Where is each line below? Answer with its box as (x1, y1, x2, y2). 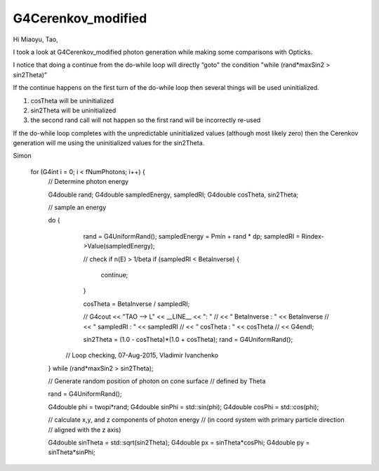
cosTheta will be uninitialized (30, 96, 114, 105)
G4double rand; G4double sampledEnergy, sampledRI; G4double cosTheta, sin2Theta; (48, 190, 299, 199)
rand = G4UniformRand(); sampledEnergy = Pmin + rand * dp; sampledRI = (83, 232, 300, 240)
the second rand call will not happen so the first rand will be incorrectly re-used (30, 116, 261, 124)
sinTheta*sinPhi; (48, 448, 95, 456)
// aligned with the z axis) (48, 425, 121, 434)
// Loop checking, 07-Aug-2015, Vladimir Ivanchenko (65, 351, 219, 359)
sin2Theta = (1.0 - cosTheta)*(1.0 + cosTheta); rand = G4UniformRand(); (83, 335, 293, 343)
